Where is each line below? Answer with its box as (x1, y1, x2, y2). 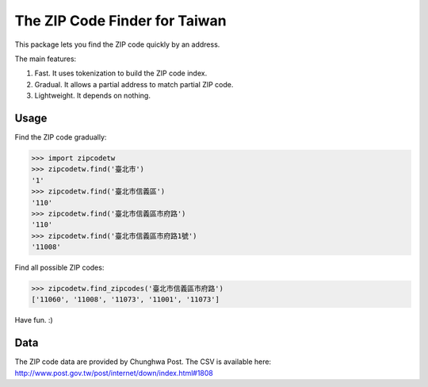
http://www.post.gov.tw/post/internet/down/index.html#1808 (14, 368, 214, 377)
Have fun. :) (14, 316, 53, 325)
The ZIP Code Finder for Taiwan (14, 12, 227, 29)
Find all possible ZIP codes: (14, 262, 105, 273)
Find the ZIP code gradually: (14, 132, 107, 142)
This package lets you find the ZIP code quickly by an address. (14, 40, 220, 49)
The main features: (14, 54, 77, 63)
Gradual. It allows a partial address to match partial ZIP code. (34, 79, 234, 89)
